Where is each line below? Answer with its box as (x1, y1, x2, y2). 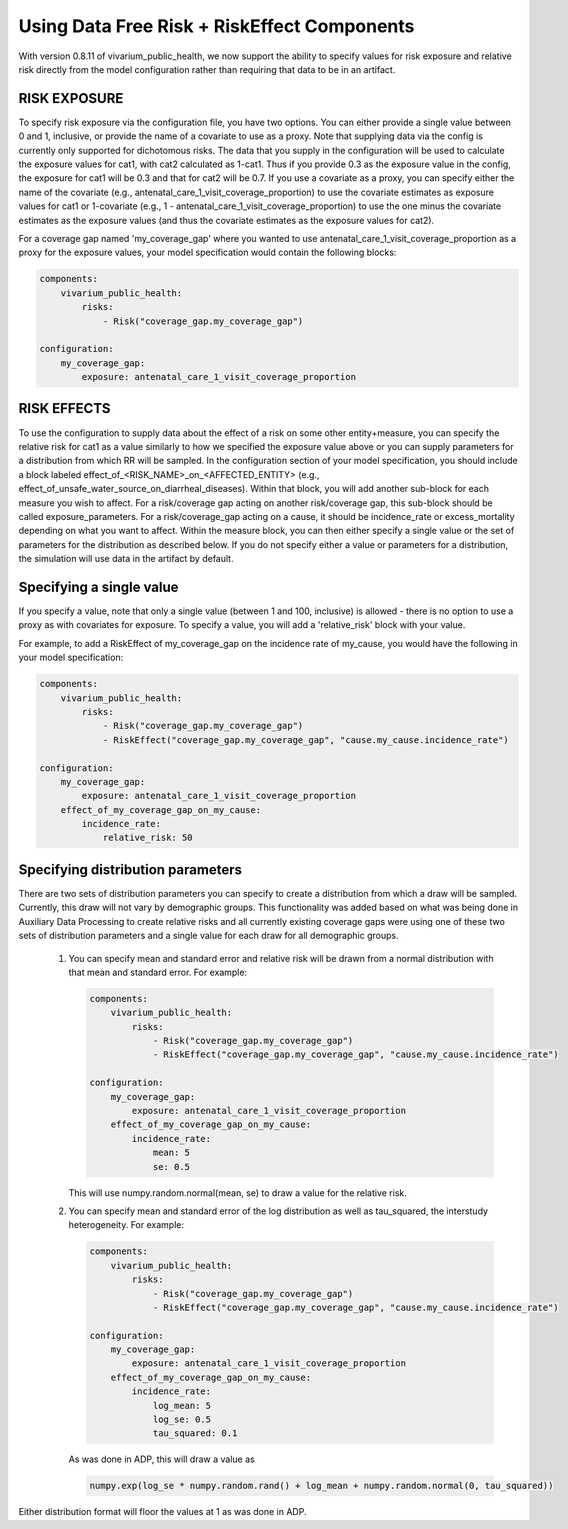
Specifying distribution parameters (18, 861, 242, 878)
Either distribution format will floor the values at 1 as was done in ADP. (18, 1506, 307, 1518)
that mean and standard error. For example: (68, 966, 248, 978)
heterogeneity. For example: (68, 1219, 185, 1231)
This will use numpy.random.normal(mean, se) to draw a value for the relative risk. (68, 1186, 407, 1199)
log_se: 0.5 (152, 1414, 212, 1425)
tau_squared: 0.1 (152, 1428, 238, 1439)
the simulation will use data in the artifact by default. (18, 553, 234, 565)
